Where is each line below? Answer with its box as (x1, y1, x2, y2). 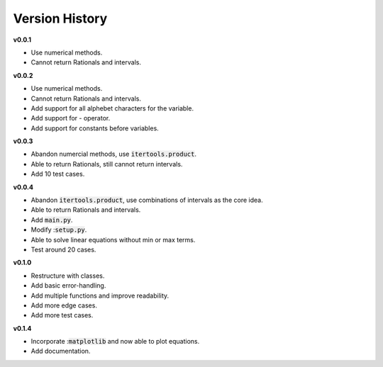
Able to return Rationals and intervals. (30, 205, 141, 214)
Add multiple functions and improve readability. (30, 291, 170, 300)
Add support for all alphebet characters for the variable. (30, 103, 194, 113)
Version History (13, 11, 108, 26)
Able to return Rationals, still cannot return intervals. (30, 159, 183, 168)
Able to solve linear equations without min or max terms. (30, 235, 196, 244)
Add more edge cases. (30, 301, 97, 310)
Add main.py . (30, 215, 73, 224)
